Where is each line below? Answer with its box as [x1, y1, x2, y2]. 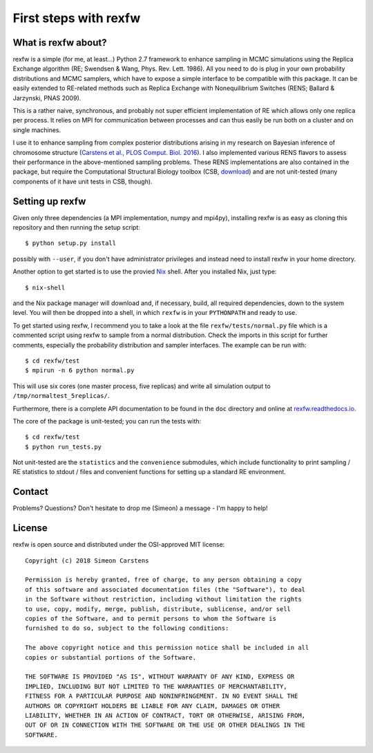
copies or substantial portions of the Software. [25, 653, 197, 661]
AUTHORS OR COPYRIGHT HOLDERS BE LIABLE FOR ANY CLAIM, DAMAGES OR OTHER [25, 702, 280, 709]
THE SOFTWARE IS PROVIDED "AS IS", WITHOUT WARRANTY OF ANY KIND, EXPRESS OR [25, 673, 295, 681]
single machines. [12, 125, 61, 134]
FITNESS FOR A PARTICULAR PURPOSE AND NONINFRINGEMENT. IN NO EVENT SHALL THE [25, 692, 298, 700]
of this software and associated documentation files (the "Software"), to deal [25, 586, 306, 593]
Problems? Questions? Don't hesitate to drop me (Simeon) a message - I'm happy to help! [12, 504, 269, 512]
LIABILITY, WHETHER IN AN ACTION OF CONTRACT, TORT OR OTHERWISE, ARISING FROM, [25, 711, 306, 719]
